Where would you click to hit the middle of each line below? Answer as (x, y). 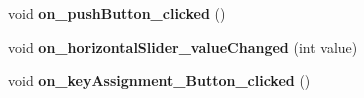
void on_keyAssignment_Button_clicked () (159, 80)
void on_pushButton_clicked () (117, 13)
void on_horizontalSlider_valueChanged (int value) (183, 46)
